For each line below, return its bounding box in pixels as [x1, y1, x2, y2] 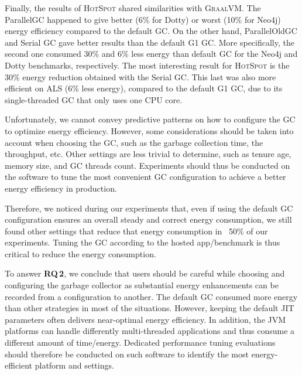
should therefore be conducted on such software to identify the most [5, 347, 249, 360]
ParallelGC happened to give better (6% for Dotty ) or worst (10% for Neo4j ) [5, 13, 281, 25]
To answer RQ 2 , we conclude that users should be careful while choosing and [5, 267, 285, 279]
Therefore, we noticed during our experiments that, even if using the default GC [5, 202, 293, 214]
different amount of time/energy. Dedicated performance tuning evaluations [5, 336, 276, 349]
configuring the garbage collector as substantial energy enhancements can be [5, 279, 279, 291]
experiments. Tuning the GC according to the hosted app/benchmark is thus [5, 236, 280, 248]
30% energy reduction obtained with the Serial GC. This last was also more [5, 70, 276, 83]
